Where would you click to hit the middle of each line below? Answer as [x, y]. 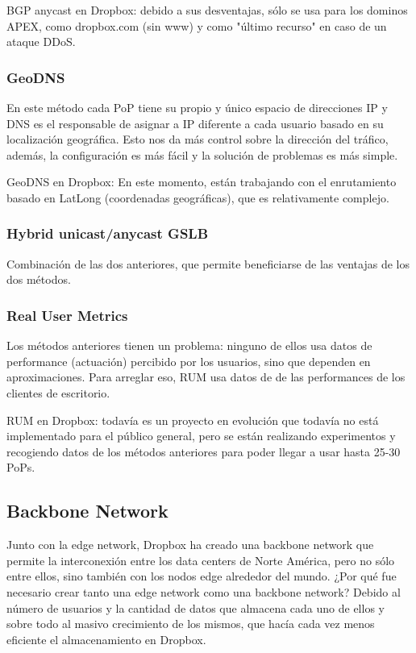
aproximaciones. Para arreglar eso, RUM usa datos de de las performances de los [206, 377]
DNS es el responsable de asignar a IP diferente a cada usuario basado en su [195, 123]
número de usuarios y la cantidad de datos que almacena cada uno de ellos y [196, 607]
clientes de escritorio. [58, 392]
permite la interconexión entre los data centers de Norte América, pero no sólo [201, 560]
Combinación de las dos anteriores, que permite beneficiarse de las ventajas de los [208, 263]
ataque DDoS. [41, 42]
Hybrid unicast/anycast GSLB [108, 233]
